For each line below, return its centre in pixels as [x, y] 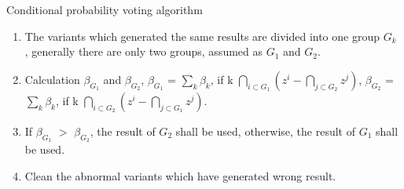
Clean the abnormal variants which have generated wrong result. [180, 175]
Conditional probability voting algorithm [105, 9]
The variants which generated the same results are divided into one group [202, 36]
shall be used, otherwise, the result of [265, 131]
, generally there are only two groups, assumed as [144, 51]
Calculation [52, 79]
